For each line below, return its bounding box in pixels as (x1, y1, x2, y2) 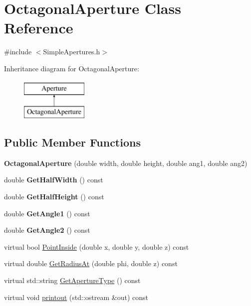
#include (4, 46, 32, 57)
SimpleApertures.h (43, 46, 100, 57)
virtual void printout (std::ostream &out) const (4, 292, 148, 302)
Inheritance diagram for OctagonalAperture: (4, 63, 139, 73)
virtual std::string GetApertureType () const (4, 275, 141, 286)
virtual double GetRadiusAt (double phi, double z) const (4, 258, 178, 269)
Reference (4, 17, 73, 38)
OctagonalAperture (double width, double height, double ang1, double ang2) (4, 157, 248, 168)
